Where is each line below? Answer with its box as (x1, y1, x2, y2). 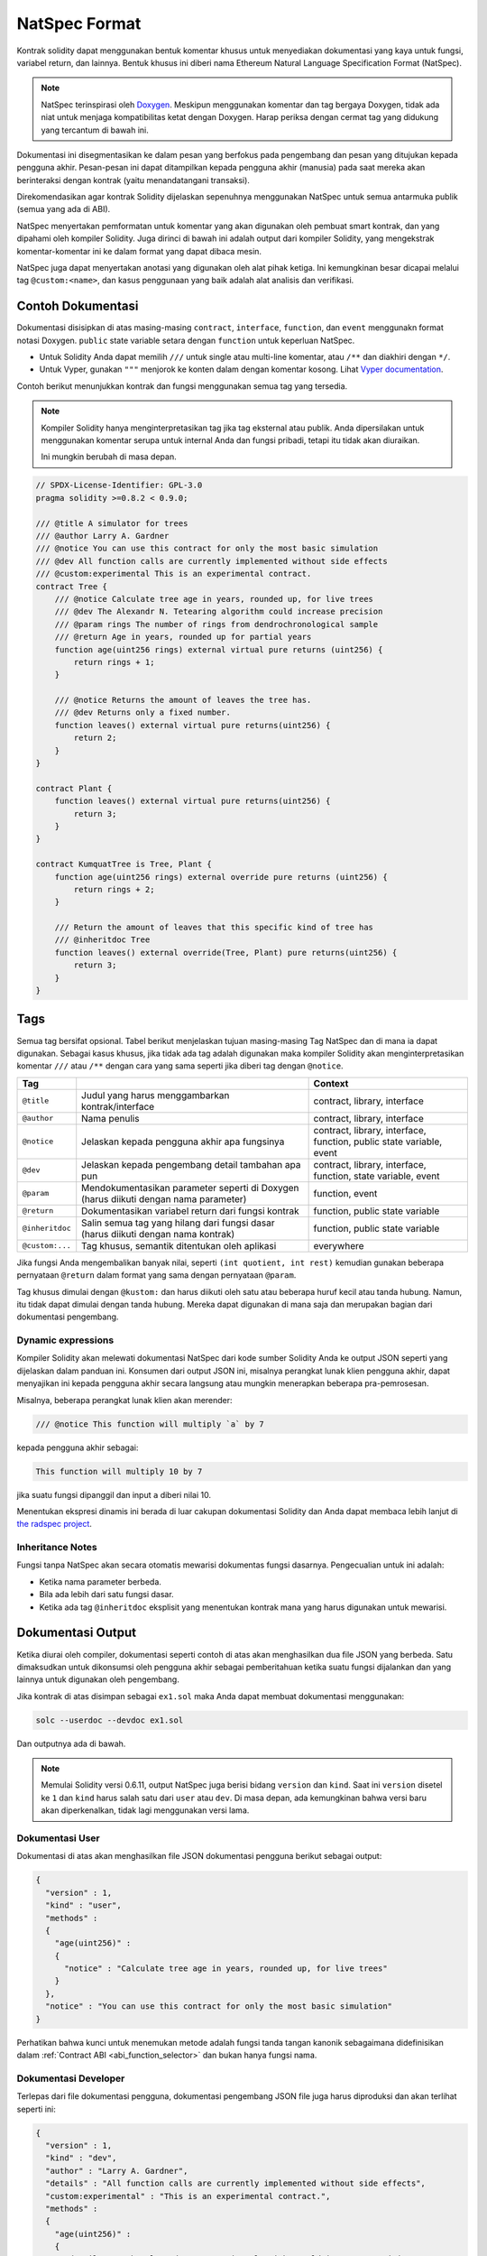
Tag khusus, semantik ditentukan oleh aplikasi (81, 1239, 277, 1252)
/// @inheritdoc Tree (54, 935, 151, 945)
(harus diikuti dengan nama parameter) (81, 1192, 247, 1205)
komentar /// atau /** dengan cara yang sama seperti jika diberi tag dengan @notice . (16, 1060, 344, 1071)
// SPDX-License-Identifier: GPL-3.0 (35, 480, 203, 491)
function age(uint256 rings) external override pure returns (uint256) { (54, 872, 388, 882)
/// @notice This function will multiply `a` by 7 (35, 1419, 265, 1429)
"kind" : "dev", (45, 2153, 117, 2163)
